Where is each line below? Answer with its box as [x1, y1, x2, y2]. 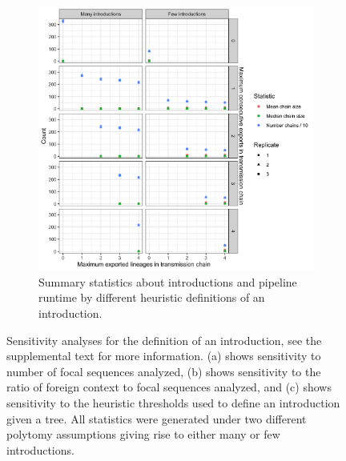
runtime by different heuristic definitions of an [38, 289, 265, 306]
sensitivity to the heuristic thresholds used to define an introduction [6, 394, 340, 411]
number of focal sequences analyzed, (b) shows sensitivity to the [6, 363, 321, 379]
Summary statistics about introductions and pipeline [38, 273, 297, 290]
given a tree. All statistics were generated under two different [6, 410, 307, 427]
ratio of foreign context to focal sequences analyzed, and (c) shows [6, 379, 332, 395]
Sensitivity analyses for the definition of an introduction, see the [6, 331, 322, 348]
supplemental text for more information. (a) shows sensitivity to [6, 347, 321, 364]
